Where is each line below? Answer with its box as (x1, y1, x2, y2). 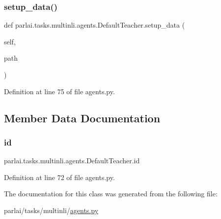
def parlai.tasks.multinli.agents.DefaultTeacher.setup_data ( (4, 20, 185, 30)
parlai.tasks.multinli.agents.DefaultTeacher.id (4, 155, 140, 166)
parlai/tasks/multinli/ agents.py (4, 205, 99, 215)
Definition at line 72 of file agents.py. (4, 172, 115, 182)
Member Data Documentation (4, 110, 161, 125)
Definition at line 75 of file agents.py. (4, 86, 115, 96)
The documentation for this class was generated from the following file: (4, 188, 218, 199)
